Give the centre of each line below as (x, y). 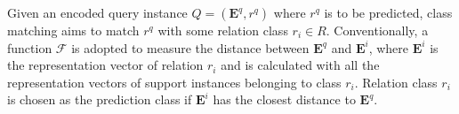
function (30, 47)
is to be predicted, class (388, 12)
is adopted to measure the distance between (190, 47)
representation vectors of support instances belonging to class (174, 82)
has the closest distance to (284, 99)
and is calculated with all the (300, 65)
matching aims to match (73, 30)
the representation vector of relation (105, 65)
